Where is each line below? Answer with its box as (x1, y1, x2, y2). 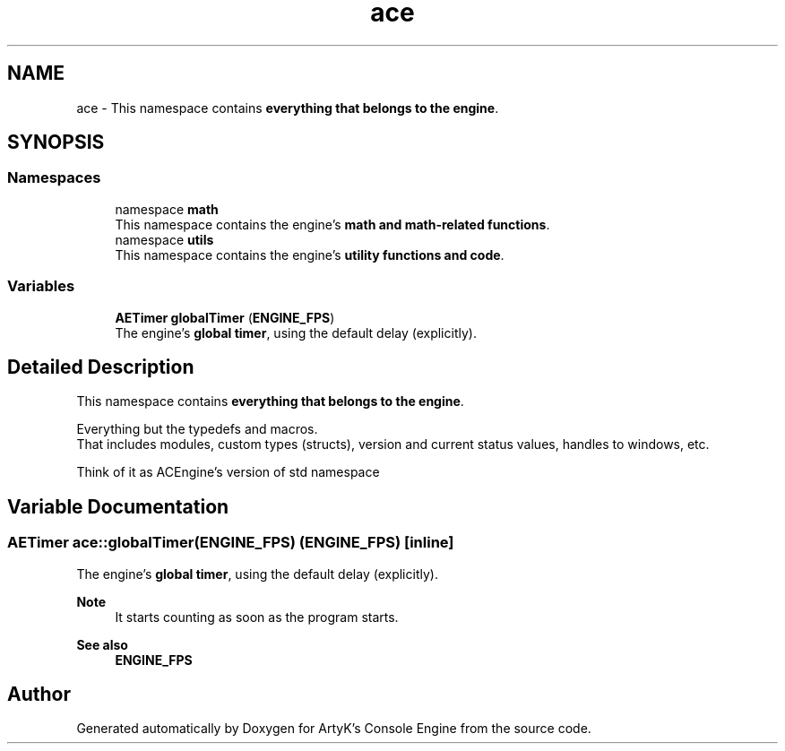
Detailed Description (7, 355, 194, 378)
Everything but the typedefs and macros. (76, 421, 318, 437)
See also (76, 636, 128, 652)
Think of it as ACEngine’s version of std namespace (76, 464, 380, 480)
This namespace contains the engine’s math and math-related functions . (115, 216, 550, 232)
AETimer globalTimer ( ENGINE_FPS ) (115, 309, 335, 325)
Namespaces (7, 168, 101, 187)
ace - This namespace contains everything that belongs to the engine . (76, 99, 499, 116)
